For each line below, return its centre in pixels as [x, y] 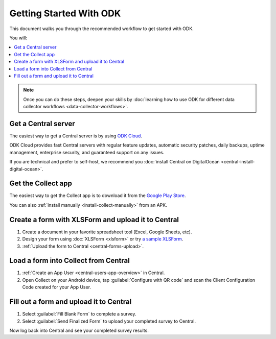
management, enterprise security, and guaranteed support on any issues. [87, 152]
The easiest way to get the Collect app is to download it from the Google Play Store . [98, 196]
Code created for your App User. [57, 287]
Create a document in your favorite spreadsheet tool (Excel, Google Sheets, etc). [107, 232]
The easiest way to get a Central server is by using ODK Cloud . [76, 136]
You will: [18, 38]
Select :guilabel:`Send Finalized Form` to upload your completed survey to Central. [109, 321]
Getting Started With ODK [65, 13]
